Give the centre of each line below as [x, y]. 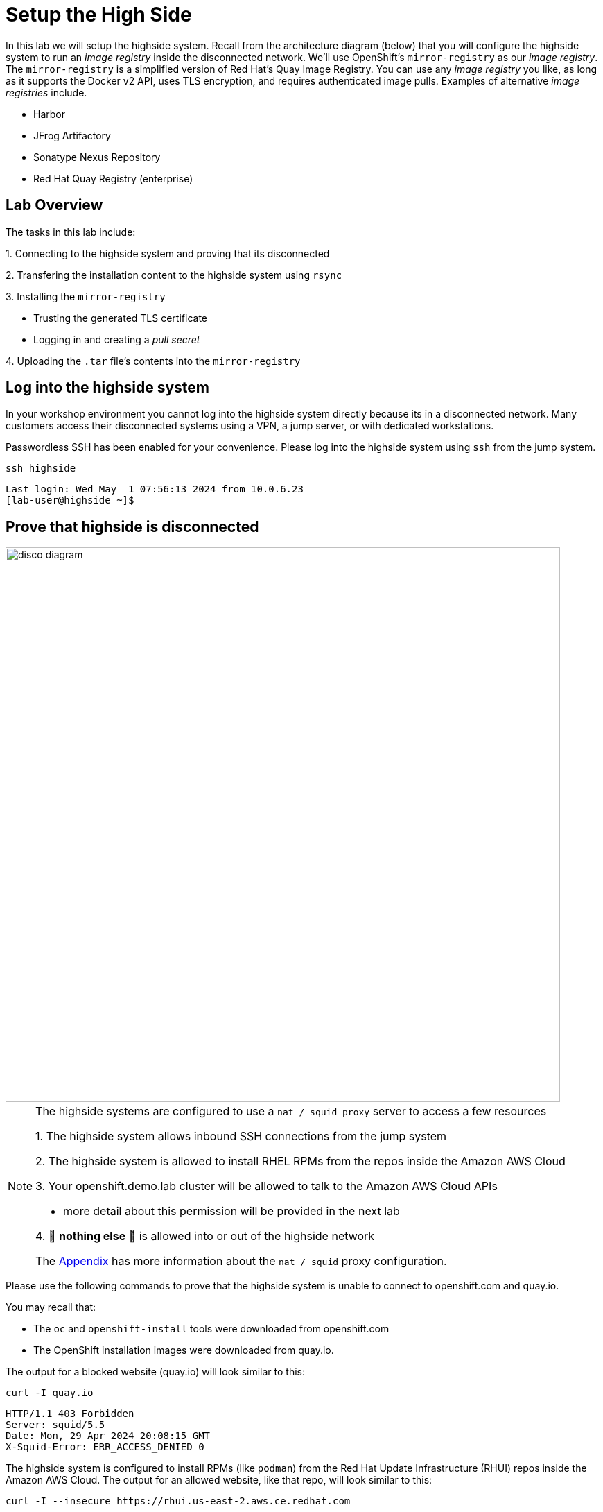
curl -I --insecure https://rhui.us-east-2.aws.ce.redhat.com [178, 1501]
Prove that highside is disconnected [132, 526]
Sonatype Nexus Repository [97, 157]
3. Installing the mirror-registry [86, 296]
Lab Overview [54, 205]
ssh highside [41, 469]
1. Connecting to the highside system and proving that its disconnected [168, 253]
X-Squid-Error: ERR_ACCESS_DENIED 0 [105, 1447]
